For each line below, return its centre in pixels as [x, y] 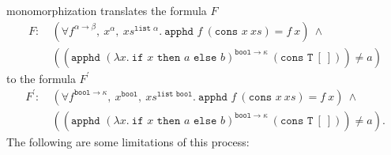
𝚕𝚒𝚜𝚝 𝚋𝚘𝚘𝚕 [175, 94]
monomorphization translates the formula [107, 10]
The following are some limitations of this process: [128, 141]
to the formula [41, 78]
